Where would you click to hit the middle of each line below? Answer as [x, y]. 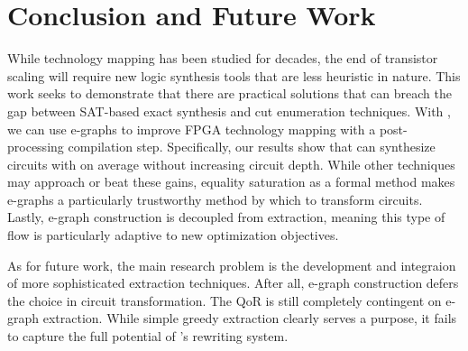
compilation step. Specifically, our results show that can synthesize [252, 147]
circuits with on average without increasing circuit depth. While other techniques [231, 164]
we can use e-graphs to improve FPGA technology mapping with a [192, 129]
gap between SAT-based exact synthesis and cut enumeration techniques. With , [229, 111]
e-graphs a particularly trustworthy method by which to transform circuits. [215, 199]
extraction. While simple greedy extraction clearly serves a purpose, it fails [250, 318]
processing [36, 147]
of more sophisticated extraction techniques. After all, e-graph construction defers [233, 283]
